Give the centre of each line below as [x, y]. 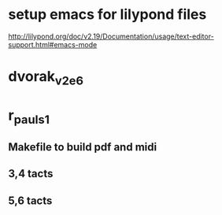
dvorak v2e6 [46, 78]
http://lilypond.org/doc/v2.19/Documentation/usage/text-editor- [111, 36]
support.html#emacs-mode [53, 44]
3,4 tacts [31, 174]
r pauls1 [29, 117]
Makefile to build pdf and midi [83, 147]
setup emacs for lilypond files [107, 15]
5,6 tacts [30, 200]
